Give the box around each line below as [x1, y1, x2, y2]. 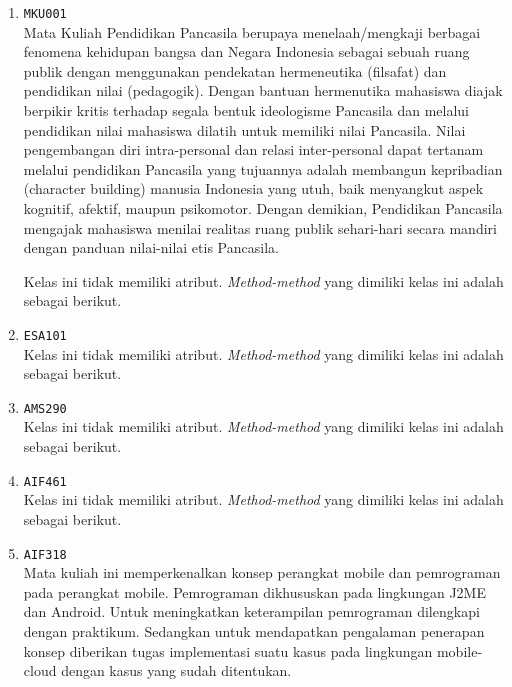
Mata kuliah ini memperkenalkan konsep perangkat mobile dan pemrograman [23, 562, 501, 583]
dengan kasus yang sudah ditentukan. [61, 660, 292, 681]
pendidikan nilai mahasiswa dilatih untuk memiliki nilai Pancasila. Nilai [23, 119, 466, 140]
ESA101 [23, 328, 67, 343]
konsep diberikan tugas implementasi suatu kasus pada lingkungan [23, 640, 433, 661]
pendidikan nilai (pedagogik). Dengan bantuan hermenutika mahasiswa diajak [23, 80, 503, 101]
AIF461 [23, 474, 67, 489]
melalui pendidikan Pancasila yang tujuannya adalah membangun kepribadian [23, 158, 503, 179]
